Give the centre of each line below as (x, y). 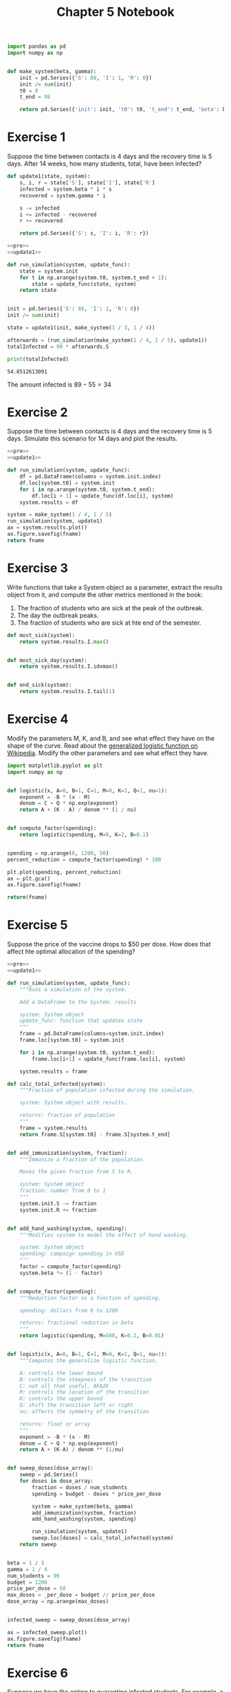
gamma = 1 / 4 (27, 1569)
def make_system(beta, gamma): (52, 71)
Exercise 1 (36, 137)
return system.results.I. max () (64, 642)
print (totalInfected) (38, 359)
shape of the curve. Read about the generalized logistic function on (102, 746)
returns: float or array (55, 1424)
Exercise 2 (37, 412)
